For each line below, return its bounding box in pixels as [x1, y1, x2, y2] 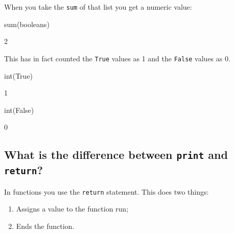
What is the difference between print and [4, 147, 228, 162]
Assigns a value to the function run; [16, 203, 129, 214]
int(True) [4, 70, 33, 81]
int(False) [4, 104, 34, 115]
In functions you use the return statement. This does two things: [4, 186, 209, 197]
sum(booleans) [4, 18, 50, 29]
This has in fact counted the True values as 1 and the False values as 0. [4, 53, 230, 63]
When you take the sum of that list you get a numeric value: [4, 2, 192, 12]
